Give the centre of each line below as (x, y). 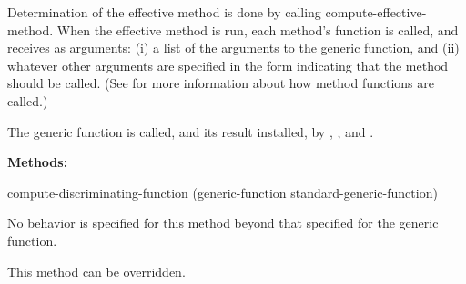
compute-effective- (376, 12)
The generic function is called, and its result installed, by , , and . (191, 131)
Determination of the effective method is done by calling (164, 12)
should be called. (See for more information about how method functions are (221, 83)
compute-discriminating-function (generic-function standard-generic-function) (223, 192)
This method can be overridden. (96, 271)
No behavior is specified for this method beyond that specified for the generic (223, 223)
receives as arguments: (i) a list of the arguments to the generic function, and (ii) (233, 48)
